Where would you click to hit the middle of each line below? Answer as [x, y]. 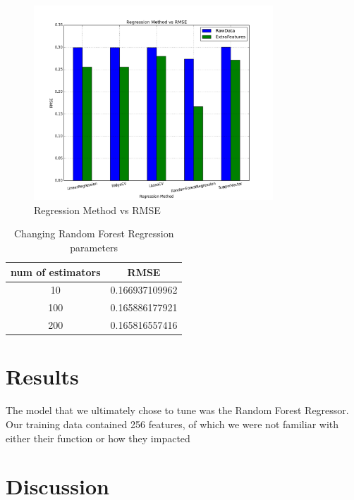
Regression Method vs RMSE [97, 210]
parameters [94, 248]
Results [42, 376]
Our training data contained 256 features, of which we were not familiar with [172, 424]
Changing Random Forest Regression [94, 233]
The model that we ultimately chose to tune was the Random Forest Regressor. [177, 410]
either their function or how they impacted [98, 438]
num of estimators [56, 271]
